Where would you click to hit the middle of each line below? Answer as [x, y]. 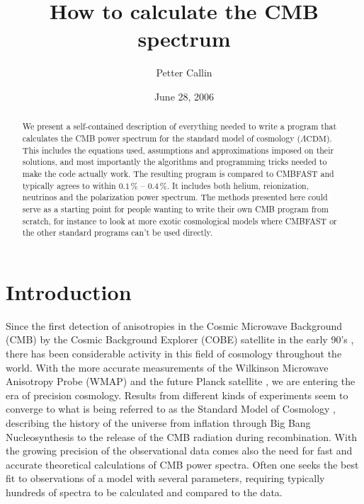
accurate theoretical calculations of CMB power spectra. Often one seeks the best [182, 464]
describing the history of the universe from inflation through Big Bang [158, 422]
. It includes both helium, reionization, [238, 185]
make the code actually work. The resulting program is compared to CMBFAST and [178, 173]
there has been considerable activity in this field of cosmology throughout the [174, 353]
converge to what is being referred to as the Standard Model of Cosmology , [171, 409]
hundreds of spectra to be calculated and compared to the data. [144, 492]
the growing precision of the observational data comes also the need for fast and [179, 451]
